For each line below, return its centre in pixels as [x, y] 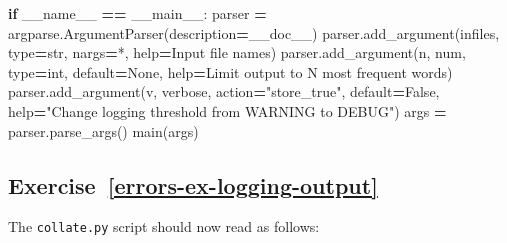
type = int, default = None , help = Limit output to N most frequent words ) [230, 71]
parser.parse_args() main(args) [103, 130]
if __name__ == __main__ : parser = [137, 13]
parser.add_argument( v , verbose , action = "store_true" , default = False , [224, 91]
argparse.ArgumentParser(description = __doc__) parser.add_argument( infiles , [254, 32]
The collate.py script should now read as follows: [164, 226]
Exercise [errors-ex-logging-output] [193, 184]
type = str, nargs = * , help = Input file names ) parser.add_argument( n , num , [237, 52]
